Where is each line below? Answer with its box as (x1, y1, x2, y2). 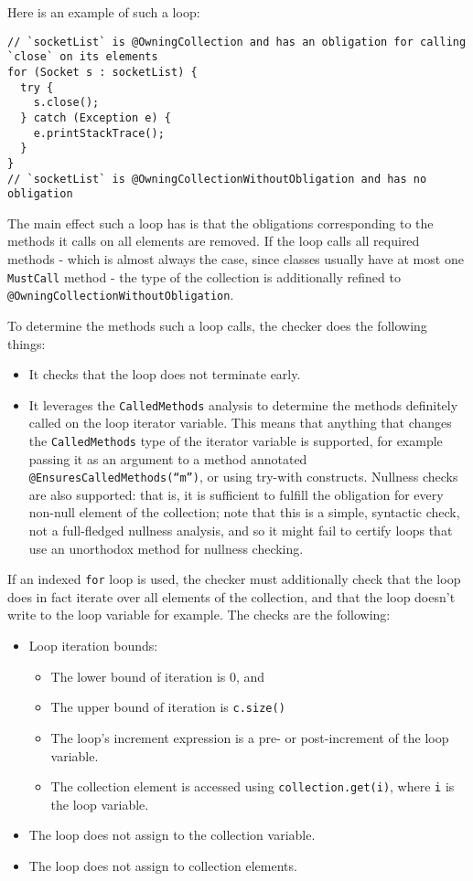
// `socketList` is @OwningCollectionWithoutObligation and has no (7, 172, 427, 186)
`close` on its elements (7, 50, 158, 64)
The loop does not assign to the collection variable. (28, 825, 316, 844)
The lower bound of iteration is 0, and (50, 666, 265, 685)
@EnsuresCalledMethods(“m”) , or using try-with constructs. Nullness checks (28, 467, 458, 486)
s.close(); (33, 96, 100, 110)
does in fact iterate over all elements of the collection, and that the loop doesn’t (7, 587, 456, 606)
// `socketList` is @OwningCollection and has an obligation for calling (7, 35, 467, 48)
